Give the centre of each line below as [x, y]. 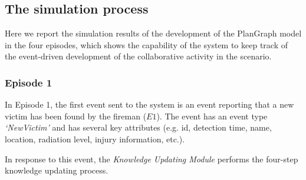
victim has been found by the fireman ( [76, 116]
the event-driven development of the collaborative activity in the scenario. [138, 56]
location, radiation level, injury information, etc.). [95, 139]
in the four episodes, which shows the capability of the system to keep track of [147, 44]
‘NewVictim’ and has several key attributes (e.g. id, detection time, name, [138, 127]
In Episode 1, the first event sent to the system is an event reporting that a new [149, 104]
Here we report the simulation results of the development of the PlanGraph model [153, 33]
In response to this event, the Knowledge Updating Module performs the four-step [152, 159]
